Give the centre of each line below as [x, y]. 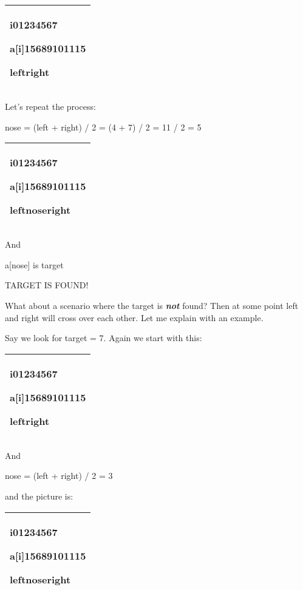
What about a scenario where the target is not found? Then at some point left [152, 305]
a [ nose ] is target [34, 264]
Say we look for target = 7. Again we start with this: [104, 338]
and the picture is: [39, 496]
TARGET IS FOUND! [47, 285]
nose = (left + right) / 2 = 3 [59, 476]
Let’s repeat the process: [50, 106]
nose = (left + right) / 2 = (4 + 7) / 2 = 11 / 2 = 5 [103, 127]
